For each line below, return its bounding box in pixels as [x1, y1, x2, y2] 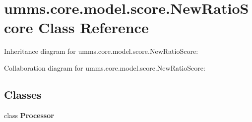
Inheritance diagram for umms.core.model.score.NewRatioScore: [4, 46, 198, 56]
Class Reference [38, 17, 149, 38]
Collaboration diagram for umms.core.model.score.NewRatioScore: [4, 62, 205, 73]
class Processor [4, 110, 54, 120]
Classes [4, 86, 42, 102]
